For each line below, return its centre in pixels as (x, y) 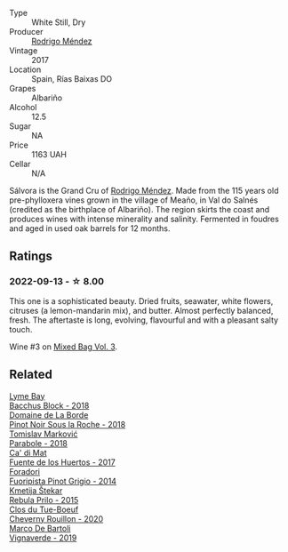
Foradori (25, 471)
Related (31, 375)
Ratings (31, 256)
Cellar (20, 164)
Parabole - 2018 (39, 443)
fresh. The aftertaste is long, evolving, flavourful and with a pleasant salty (144, 320)
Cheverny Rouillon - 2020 (56, 518)
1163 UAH (49, 154)
